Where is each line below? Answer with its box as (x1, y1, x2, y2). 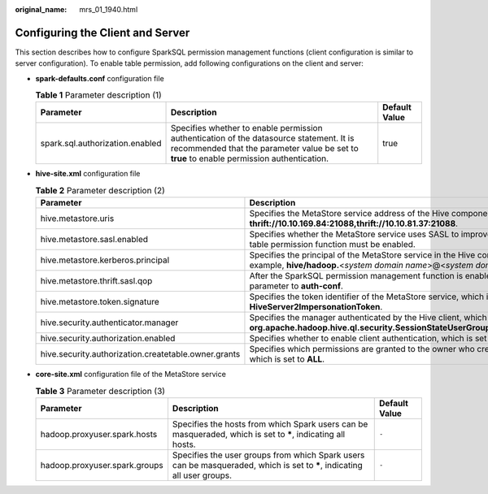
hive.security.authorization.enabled (40, 333, 176, 344)
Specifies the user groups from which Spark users (172, 449, 365, 461)
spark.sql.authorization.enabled (40, 138, 162, 149)
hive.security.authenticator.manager (40, 317, 179, 328)
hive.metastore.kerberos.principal (40, 254, 170, 266)
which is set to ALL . (249, 353, 325, 365)
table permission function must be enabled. (249, 239, 416, 250)
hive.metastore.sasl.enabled (40, 234, 149, 245)
